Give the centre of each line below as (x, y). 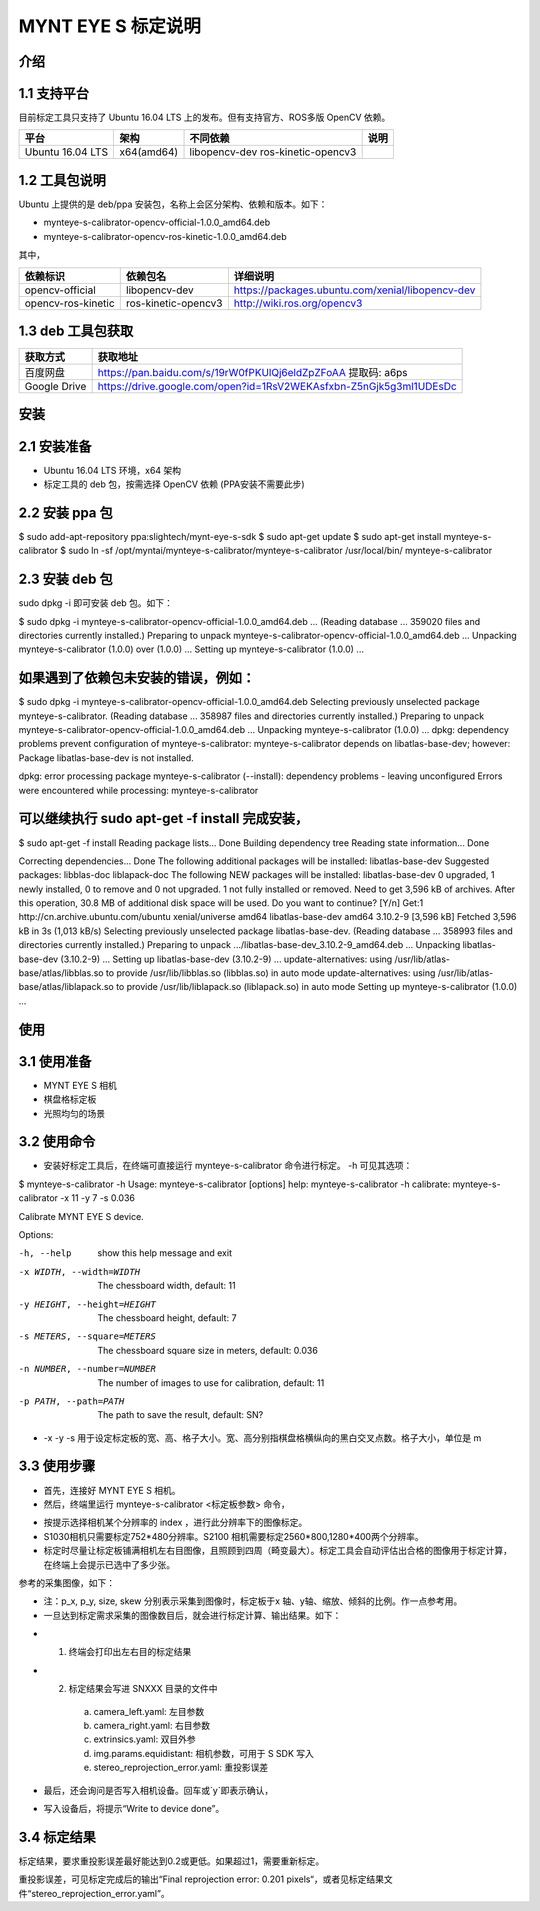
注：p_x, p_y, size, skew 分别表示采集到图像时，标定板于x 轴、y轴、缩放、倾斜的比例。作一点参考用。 (253, 1601)
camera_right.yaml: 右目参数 (151, 1726)
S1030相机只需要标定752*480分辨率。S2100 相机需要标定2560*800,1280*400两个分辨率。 (233, 1536)
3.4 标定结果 (57, 1836)
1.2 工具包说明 (62, 180)
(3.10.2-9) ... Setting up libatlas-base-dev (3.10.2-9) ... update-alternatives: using (226, 959)
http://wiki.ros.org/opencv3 (298, 303)
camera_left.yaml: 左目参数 (149, 1711)
